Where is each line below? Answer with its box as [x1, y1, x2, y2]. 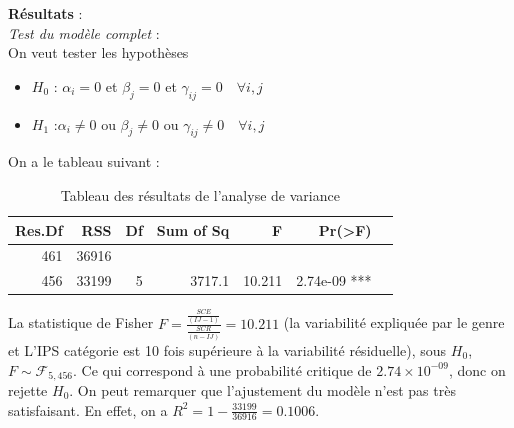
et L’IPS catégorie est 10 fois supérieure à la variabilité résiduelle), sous [8, 339, 447, 360]
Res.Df [15, 219, 63, 240]
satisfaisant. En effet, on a [8, 399, 168, 420]
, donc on [448, 359, 506, 380]
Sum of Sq [156, 219, 230, 240]
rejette [8, 380, 48, 401]
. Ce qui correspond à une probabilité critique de [73, 359, 372, 380]
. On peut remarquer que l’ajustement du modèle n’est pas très [69, 380, 456, 401]
